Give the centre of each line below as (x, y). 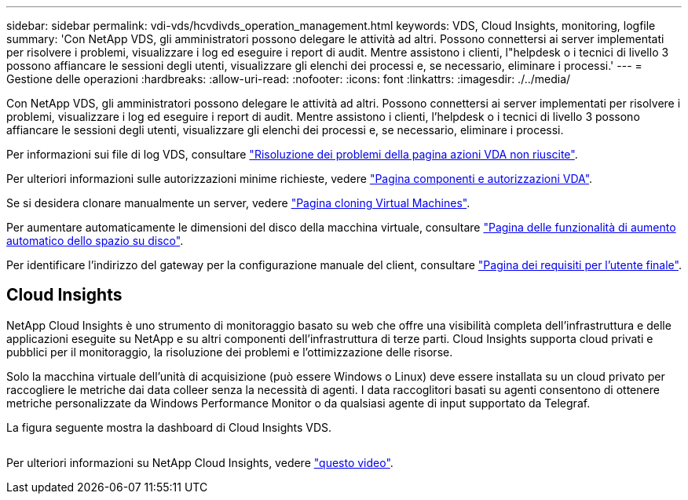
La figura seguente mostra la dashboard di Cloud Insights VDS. (169, 427)
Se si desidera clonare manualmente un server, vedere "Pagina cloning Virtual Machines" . (238, 203)
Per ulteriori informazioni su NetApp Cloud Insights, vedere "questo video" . (200, 462)
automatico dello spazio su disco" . (95, 241)
